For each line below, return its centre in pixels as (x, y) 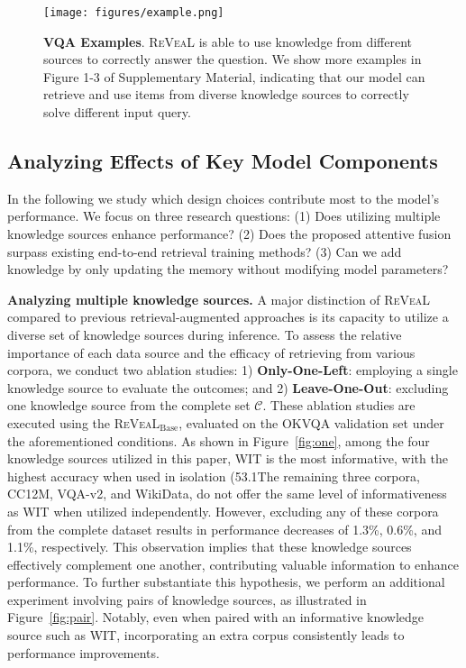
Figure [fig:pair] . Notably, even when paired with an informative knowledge (216, 617)
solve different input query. (117, 112)
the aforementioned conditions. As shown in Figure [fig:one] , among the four (219, 440)
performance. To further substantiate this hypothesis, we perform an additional (226, 582)
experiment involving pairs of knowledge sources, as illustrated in (187, 599)
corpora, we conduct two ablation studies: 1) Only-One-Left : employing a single (233, 370)
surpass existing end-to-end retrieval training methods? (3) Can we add (205, 251)
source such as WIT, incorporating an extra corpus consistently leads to (206, 635)
